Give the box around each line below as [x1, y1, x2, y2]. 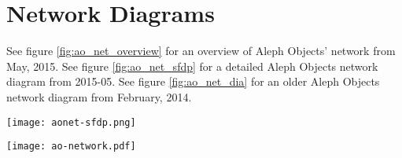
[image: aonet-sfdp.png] [6, 116, 136, 128]
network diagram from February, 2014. [6, 88, 192, 105]
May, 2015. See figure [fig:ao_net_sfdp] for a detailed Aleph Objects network [6, 57, 378, 74]
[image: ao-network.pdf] [6, 141, 136, 152]
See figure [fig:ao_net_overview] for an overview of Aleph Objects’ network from [6, 42, 396, 59]
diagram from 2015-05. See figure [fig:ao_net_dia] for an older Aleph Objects [6, 73, 380, 90]
